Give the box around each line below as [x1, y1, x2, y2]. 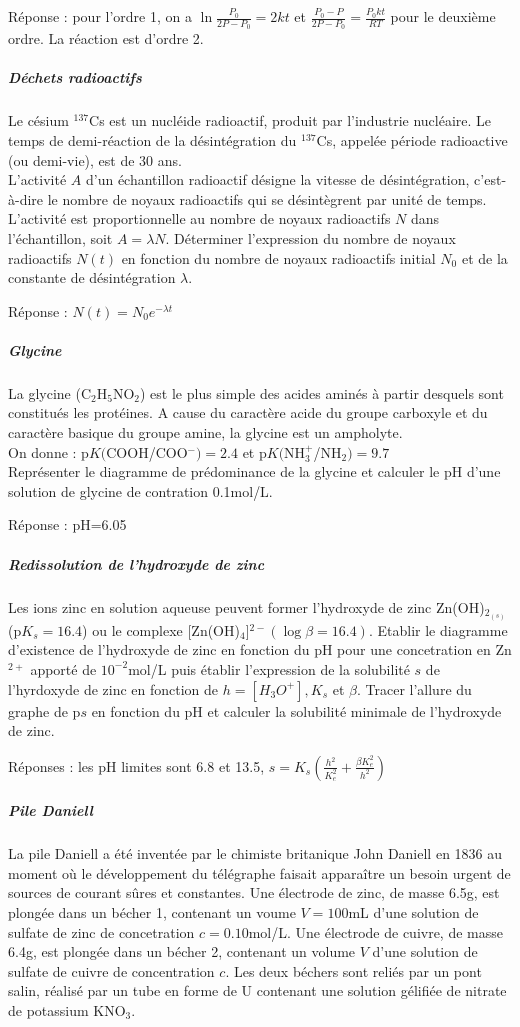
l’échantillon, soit [8, 227, 113, 248]
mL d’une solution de [348, 902, 479, 923]
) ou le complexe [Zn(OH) [82, 619, 240, 640]
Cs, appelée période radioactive [316, 129, 508, 150]
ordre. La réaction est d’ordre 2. [8, 28, 204, 49]
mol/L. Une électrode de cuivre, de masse [248, 921, 503, 942]
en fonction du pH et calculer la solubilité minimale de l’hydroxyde [91, 700, 502, 721]
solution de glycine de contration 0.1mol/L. [8, 480, 273, 501]
